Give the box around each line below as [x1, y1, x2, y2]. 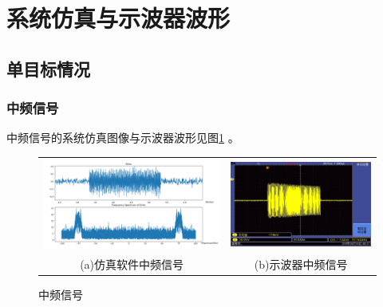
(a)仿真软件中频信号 [80, 256, 184, 273]
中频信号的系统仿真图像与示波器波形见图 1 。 [6, 129, 239, 146]
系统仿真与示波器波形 [6, 2, 231, 34]
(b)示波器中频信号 [254, 256, 348, 273]
